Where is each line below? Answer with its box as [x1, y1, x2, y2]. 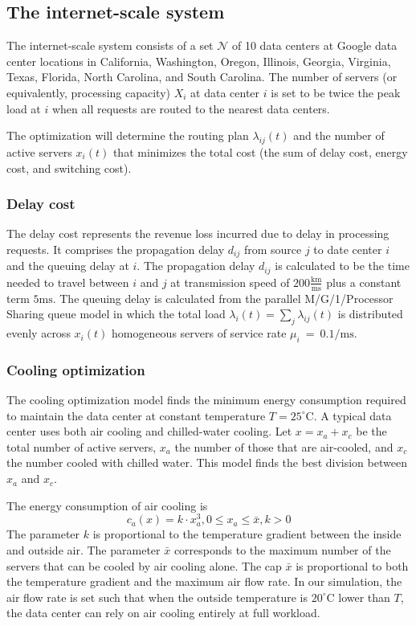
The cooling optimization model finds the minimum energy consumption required [6, 391, 406, 408]
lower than [338, 588, 390, 605]
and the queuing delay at [6, 257, 129, 274]
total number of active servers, [6, 438, 157, 455]
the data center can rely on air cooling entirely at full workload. [6, 604, 320, 621]
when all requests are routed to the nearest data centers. [51, 100, 330, 117]
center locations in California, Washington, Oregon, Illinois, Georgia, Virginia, [6, 52, 391, 69]
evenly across [6, 325, 71, 342]
